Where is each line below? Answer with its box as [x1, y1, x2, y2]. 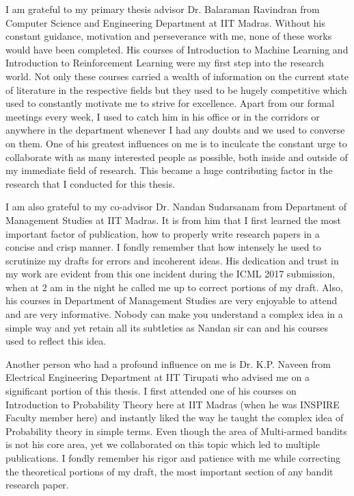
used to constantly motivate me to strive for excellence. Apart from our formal [5, 96, 335, 110]
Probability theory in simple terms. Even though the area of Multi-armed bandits [5, 423, 347, 438]
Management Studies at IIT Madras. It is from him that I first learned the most [5, 212, 341, 227]
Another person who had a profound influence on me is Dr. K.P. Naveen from [5, 356, 331, 371]
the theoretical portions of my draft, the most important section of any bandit [5, 464, 333, 478]
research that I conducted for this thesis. [5, 176, 176, 190]
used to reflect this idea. [5, 334, 107, 348]
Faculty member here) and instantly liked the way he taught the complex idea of [5, 410, 344, 425]
